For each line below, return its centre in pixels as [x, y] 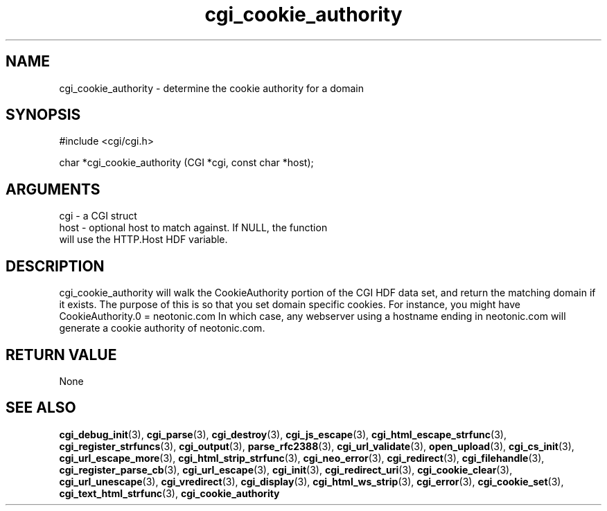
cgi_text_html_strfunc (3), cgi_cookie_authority [169, 493]
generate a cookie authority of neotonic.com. [162, 328]
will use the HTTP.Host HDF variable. [143, 240]
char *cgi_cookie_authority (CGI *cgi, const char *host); [186, 163]
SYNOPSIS [43, 115]
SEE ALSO [41, 408]
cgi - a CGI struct [98, 216]
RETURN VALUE [61, 355]
